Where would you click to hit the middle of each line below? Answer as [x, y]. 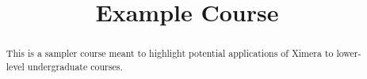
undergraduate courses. [75, 66]
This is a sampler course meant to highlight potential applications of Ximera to [170, 53]
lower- [349, 53]
